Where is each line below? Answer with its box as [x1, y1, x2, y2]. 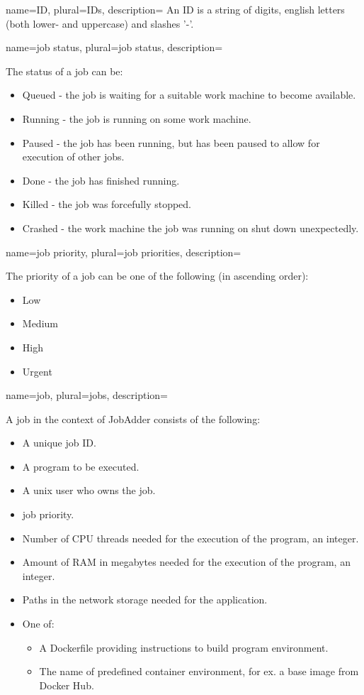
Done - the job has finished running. [22, 173, 180, 187]
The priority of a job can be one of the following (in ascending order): [6, 268, 309, 283]
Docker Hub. [39, 677, 94, 692]
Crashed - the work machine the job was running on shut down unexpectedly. [22, 220, 359, 235]
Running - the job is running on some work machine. [22, 111, 251, 126]
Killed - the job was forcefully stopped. [22, 197, 192, 212]
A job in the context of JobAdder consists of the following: [6, 411, 261, 426]
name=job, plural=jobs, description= [6, 388, 168, 403]
